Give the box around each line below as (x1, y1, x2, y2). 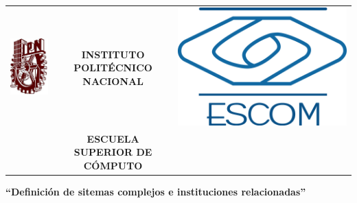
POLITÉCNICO (73, 60, 152, 75)
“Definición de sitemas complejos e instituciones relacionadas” (5, 184, 306, 198)
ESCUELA (87, 131, 139, 145)
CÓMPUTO (83, 158, 143, 172)
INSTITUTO (81, 47, 145, 61)
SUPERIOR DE (73, 145, 152, 159)
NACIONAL (82, 73, 143, 88)
